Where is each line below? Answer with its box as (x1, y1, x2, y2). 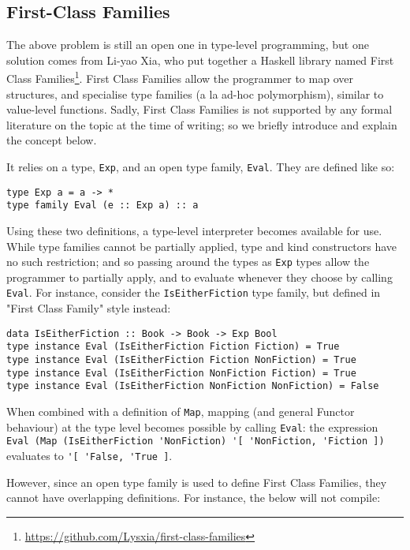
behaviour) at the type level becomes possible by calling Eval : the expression (6, 418, 378, 435)
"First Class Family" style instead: (6, 300, 171, 316)
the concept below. (6, 132, 97, 148)
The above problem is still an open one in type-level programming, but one (6, 36, 369, 53)
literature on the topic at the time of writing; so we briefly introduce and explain (6, 116, 397, 133)
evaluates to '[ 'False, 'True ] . (6, 447, 173, 463)
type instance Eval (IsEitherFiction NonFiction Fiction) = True (6, 367, 356, 379)
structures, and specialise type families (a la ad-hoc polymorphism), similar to (6, 85, 384, 102)
